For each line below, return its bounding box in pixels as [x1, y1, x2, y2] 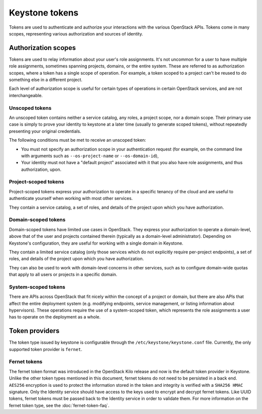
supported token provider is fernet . [9, 346, 82, 352]
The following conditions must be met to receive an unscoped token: [9, 137, 147, 143]
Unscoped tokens [9, 104, 52, 111]
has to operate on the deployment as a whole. [9, 314, 101, 320]
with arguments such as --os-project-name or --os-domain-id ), [21, 153, 159, 159]
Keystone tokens [9, 7, 79, 18]
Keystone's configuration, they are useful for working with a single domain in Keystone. [9, 240, 184, 246]
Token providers [9, 327, 60, 335]
